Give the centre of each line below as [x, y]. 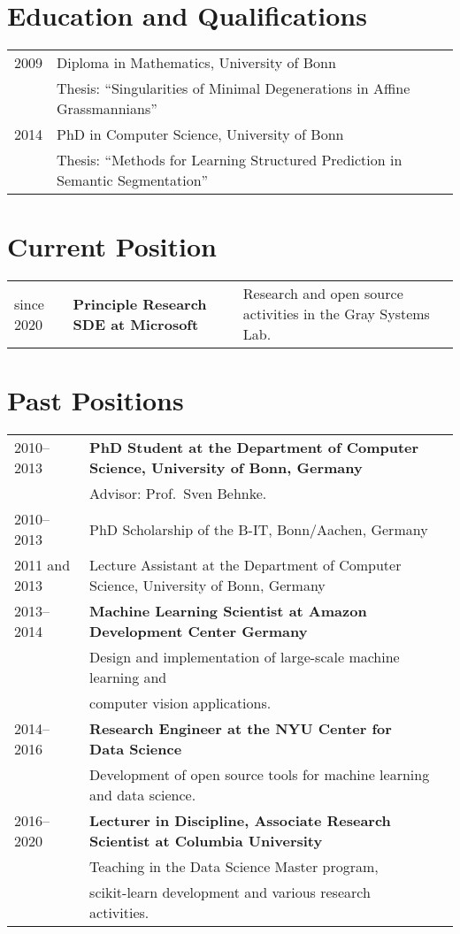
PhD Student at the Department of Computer [254, 448]
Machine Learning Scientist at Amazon [228, 611]
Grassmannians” [107, 109]
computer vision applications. [180, 703]
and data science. [143, 795]
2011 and [42, 565]
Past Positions [96, 400]
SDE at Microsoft [136, 324]
